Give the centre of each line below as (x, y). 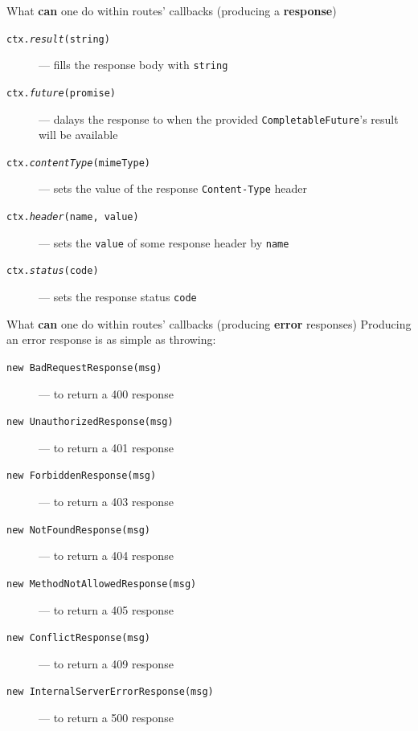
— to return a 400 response (106, 393)
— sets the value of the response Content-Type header (173, 188)
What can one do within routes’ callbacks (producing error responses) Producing (209, 323)
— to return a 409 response (106, 663)
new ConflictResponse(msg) (78, 638)
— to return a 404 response (106, 555)
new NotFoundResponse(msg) (78, 530)
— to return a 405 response (106, 609)
